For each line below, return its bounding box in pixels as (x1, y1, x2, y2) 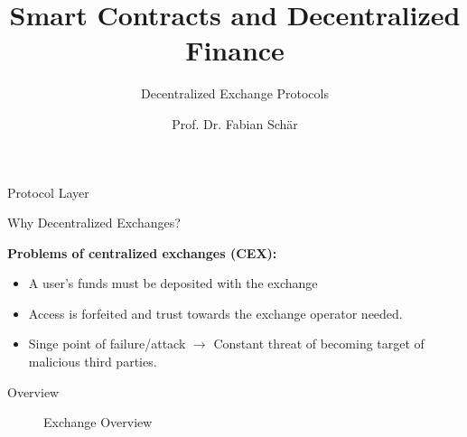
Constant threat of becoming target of (213, 334, 425, 353)
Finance (185, 32, 285, 69)
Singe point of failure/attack (28, 334, 186, 353)
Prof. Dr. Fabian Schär (172, 114, 298, 133)
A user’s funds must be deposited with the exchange (28, 274, 318, 293)
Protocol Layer (7, 182, 89, 201)
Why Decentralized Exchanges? (7, 213, 181, 232)
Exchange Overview (43, 413, 153, 432)
